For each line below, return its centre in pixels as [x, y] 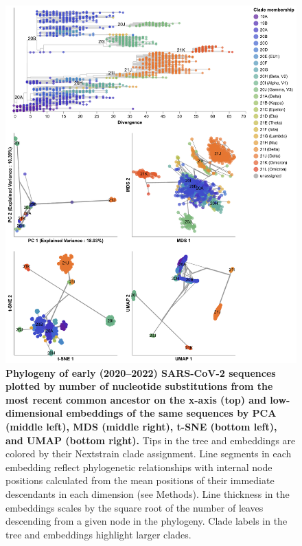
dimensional [34, 413]
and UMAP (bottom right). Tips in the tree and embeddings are [151, 440]
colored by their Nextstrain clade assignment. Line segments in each [149, 454]
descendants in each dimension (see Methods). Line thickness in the [148, 493]
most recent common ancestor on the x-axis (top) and [136, 399]
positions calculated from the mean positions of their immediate [140, 480]
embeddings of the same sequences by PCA [171, 413]
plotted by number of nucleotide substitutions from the [139, 386]
